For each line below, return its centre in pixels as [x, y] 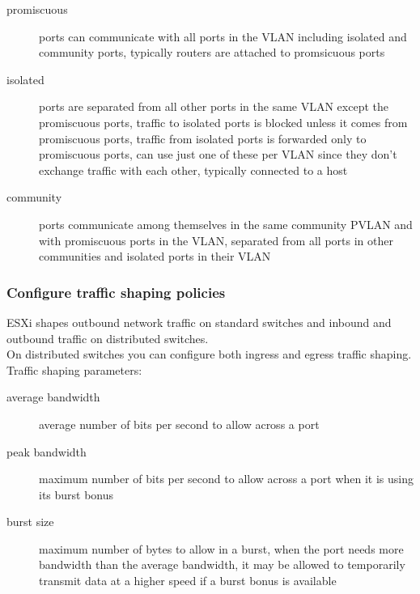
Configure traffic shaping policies [116, 292]
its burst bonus [76, 494]
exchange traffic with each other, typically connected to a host [193, 170]
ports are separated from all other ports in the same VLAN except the [214, 106]
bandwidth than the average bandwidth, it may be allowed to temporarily [222, 564]
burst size [30, 522]
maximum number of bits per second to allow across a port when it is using [226, 479]
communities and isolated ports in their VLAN [155, 256]
